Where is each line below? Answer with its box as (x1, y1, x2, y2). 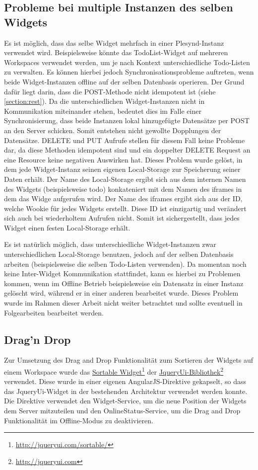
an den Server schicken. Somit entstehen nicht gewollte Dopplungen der (4, 125, 221, 135)
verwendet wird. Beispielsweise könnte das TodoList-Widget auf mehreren (4, 47, 228, 58)
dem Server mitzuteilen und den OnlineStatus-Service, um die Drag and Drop (4, 405, 241, 416)
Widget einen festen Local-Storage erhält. (4, 222, 130, 233)
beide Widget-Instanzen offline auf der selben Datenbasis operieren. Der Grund (4, 76, 245, 86)
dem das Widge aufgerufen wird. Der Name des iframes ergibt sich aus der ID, (4, 193, 243, 204)
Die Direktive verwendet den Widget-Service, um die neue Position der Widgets (4, 395, 247, 406)
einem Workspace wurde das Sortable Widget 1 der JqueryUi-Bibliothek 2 (4, 365, 224, 377)
